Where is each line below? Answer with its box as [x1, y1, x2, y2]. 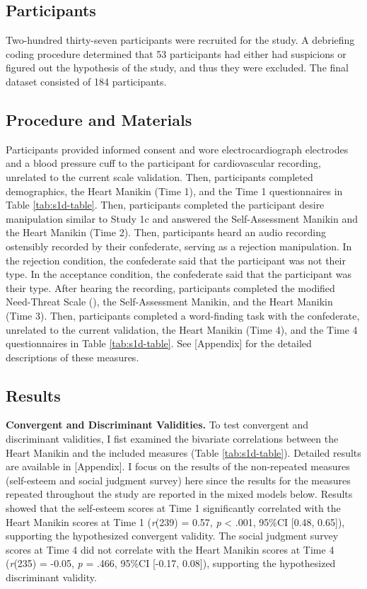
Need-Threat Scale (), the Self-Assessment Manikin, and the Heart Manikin [6, 294, 333, 309]
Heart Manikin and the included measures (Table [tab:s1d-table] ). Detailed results [6, 445, 361, 460]
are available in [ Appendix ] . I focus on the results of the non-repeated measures [6, 459, 350, 474]
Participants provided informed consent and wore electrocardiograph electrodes [6, 141, 349, 156]
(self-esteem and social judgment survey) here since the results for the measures [6, 472, 351, 487]
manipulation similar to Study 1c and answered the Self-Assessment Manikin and [6, 211, 358, 226]
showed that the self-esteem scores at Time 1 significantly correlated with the [6, 501, 341, 515]
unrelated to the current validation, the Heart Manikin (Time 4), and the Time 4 [6, 322, 358, 337]
